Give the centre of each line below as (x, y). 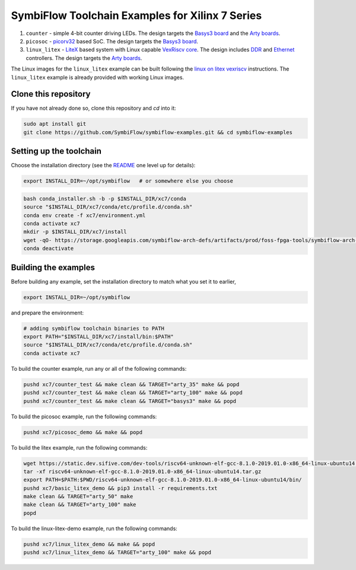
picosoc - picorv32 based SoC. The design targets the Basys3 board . (112, 41)
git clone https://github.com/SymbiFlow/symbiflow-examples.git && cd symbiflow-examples (158, 132)
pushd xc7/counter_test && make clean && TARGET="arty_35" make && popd (131, 384)
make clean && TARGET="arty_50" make (78, 496)
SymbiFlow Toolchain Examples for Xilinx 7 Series (136, 15)
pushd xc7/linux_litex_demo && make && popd (89, 544)
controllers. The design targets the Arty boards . (84, 58)
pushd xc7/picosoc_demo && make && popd (83, 432)
